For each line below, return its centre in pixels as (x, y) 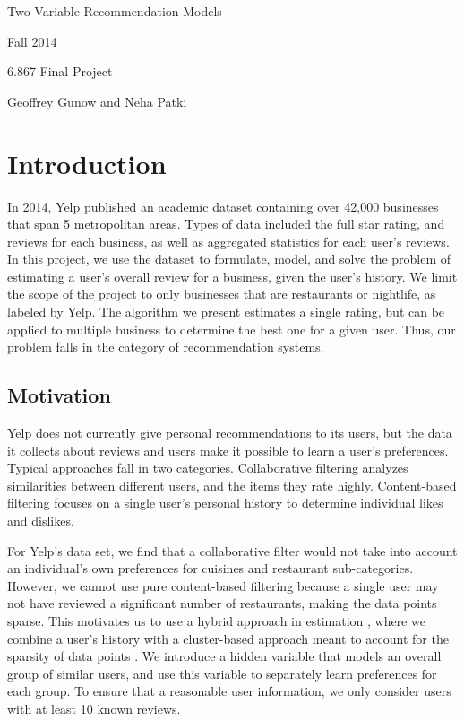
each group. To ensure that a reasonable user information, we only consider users (229, 691)
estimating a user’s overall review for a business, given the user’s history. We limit (232, 276)
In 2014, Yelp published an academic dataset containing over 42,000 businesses (223, 206)
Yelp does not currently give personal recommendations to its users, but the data (230, 433)
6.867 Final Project (60, 71)
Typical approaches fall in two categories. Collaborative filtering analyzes (208, 468)
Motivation (59, 395)
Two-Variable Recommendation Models (115, 11)
